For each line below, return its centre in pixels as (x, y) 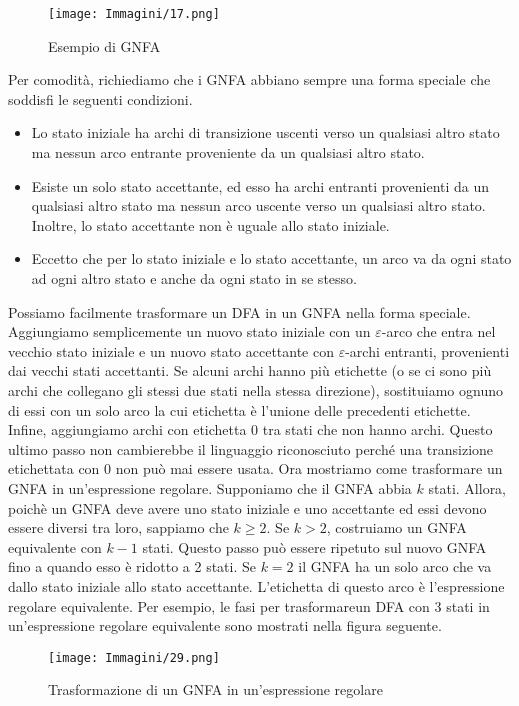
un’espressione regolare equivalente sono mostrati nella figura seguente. (225, 625)
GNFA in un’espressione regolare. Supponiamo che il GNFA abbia (210, 487)
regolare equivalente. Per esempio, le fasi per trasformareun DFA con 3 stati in (249, 605)
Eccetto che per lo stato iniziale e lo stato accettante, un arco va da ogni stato (271, 258)
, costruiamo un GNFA (396, 527)
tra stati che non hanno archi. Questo (377, 429)
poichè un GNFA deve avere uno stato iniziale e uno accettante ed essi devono (247, 507)
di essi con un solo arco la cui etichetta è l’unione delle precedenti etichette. (239, 409)
